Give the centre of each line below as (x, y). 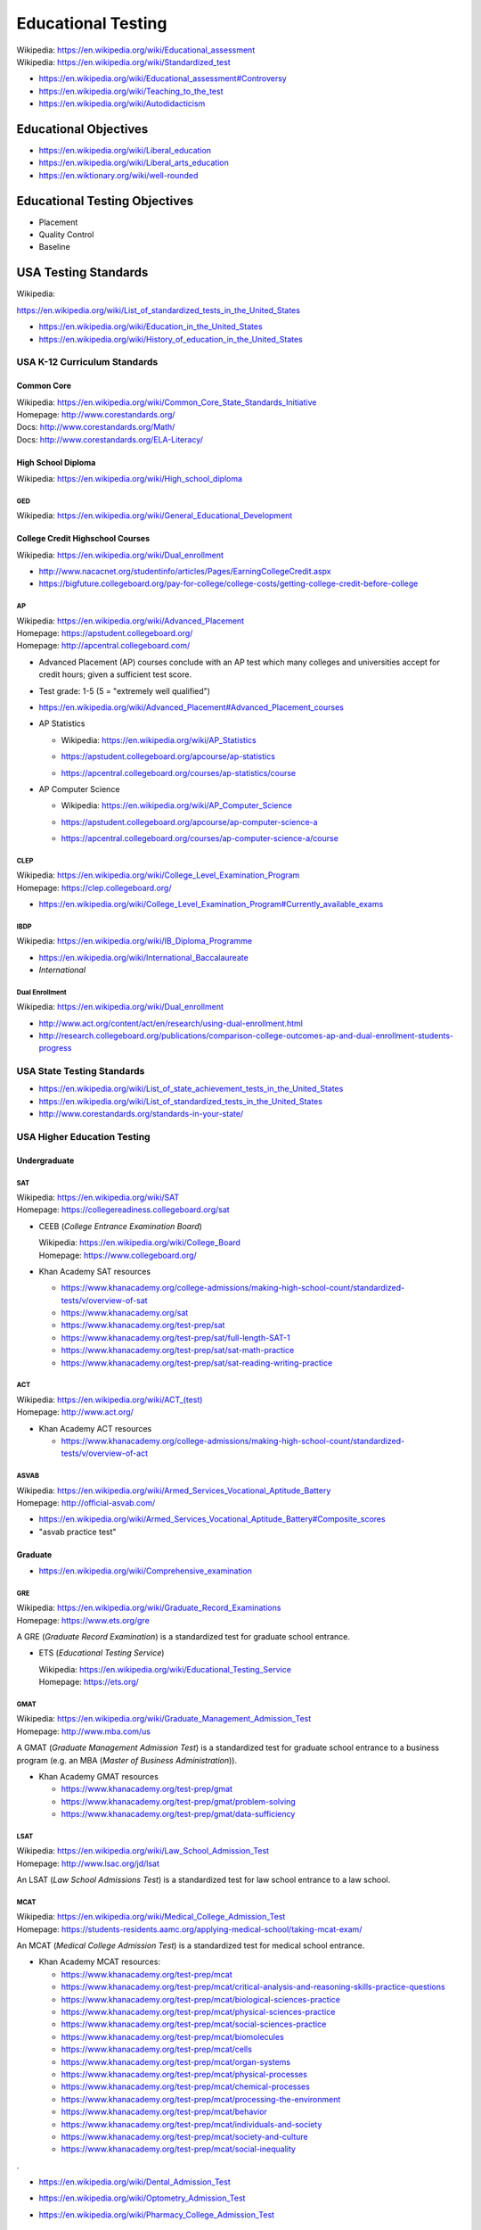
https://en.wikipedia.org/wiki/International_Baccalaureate (143, 957)
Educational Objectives (82, 129)
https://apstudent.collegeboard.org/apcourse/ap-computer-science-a (189, 822)
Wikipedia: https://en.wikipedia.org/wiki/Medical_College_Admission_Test (151, 1917)
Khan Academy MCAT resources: (99, 1962)
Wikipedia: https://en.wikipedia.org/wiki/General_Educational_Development (155, 516)
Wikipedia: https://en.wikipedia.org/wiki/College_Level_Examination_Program (158, 875)
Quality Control (66, 235)
